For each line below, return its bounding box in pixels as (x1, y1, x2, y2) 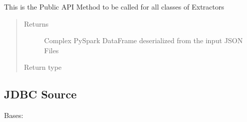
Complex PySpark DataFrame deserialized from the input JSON (44, 35, 243, 46)
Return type (24, 62, 62, 72)
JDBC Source (4, 86, 77, 102)
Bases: (4, 110, 24, 120)
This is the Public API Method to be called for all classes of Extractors (4, 2, 224, 12)
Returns (24, 18, 49, 29)
